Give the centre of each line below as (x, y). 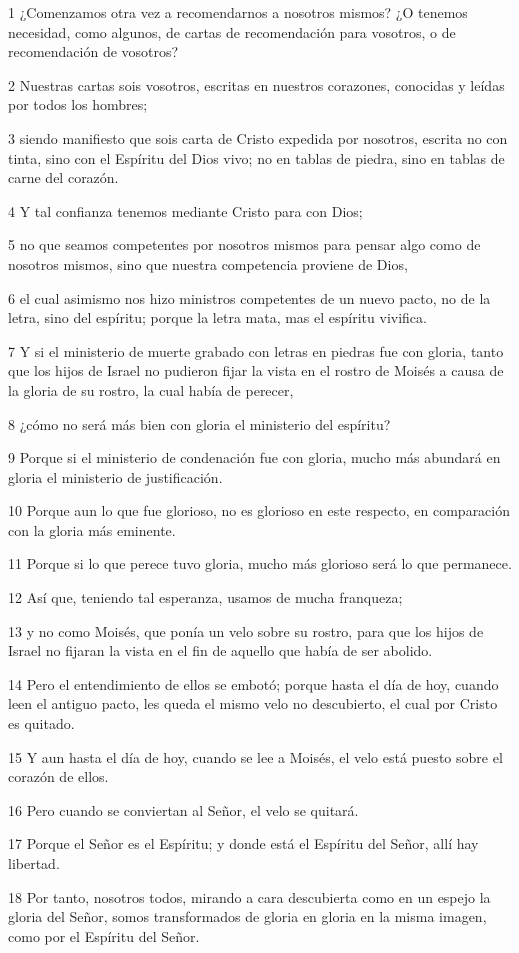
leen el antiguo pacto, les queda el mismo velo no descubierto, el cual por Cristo (253, 703)
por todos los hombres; (78, 104)
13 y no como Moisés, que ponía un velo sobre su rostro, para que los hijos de (246, 630)
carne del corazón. (63, 177)
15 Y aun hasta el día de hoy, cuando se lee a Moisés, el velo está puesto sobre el (255, 756)
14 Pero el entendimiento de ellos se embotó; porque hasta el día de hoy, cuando (253, 683)
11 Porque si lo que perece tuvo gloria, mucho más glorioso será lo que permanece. (260, 563)
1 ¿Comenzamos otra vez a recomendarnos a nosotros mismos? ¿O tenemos (238, 12)
